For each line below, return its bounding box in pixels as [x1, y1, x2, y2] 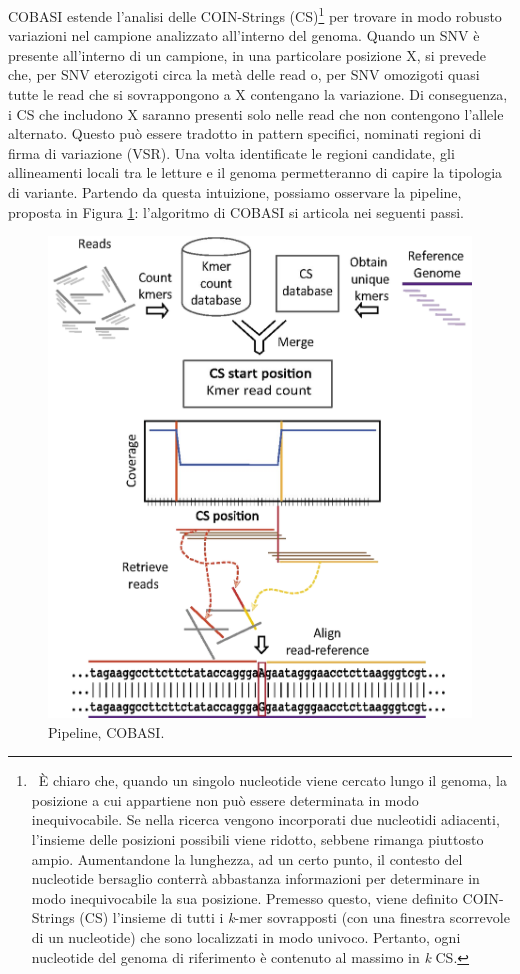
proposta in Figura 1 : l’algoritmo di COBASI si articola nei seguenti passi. [8, 201, 464, 222]
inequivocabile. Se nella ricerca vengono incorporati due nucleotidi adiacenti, [31, 809, 500, 830]
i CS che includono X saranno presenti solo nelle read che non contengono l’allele [8, 103, 504, 124]
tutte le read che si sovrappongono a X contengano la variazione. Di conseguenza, [8, 84, 508, 105]
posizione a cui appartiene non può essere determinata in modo [31, 789, 419, 810]
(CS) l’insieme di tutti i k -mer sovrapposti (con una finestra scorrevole [79, 907, 510, 928]
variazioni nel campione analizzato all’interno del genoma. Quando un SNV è [8, 25, 480, 46]
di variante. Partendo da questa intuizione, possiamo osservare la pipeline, [8, 182, 462, 202]
